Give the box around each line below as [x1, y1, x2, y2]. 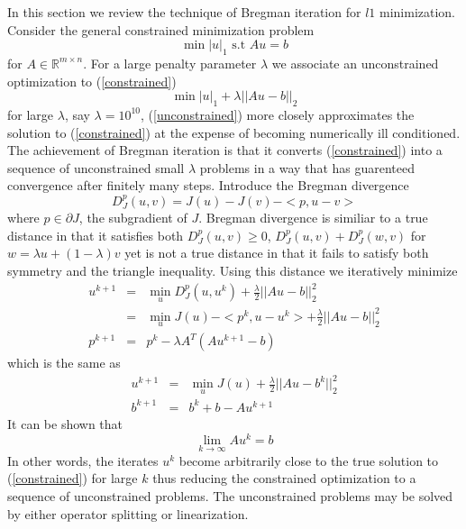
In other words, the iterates [7, 451, 159, 470]
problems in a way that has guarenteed [199, 158, 415, 177]
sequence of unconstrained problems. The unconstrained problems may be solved [7, 487, 453, 506]
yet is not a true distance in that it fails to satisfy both [124, 243, 429, 262]
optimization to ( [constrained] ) [7, 71, 177, 90]
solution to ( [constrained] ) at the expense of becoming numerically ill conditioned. [7, 123, 461, 141]
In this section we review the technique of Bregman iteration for [7, 3, 361, 21]
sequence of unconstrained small [7, 158, 185, 177]
